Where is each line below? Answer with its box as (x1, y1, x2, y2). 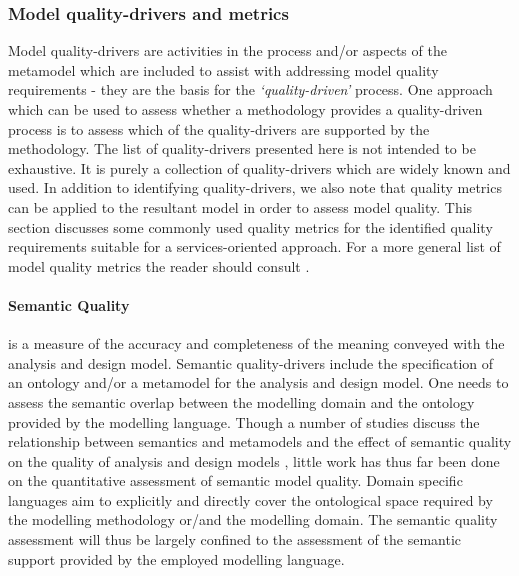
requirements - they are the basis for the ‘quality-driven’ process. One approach (8, 79, 493, 100)
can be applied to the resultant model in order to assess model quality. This (8, 196, 473, 217)
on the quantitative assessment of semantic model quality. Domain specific (8, 470, 463, 491)
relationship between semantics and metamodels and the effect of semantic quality (8, 431, 512, 452)
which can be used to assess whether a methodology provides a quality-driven (8, 99, 483, 119)
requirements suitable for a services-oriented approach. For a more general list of (8, 236, 501, 257)
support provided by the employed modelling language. (8, 548, 345, 569)
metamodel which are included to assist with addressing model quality (8, 59, 439, 80)
